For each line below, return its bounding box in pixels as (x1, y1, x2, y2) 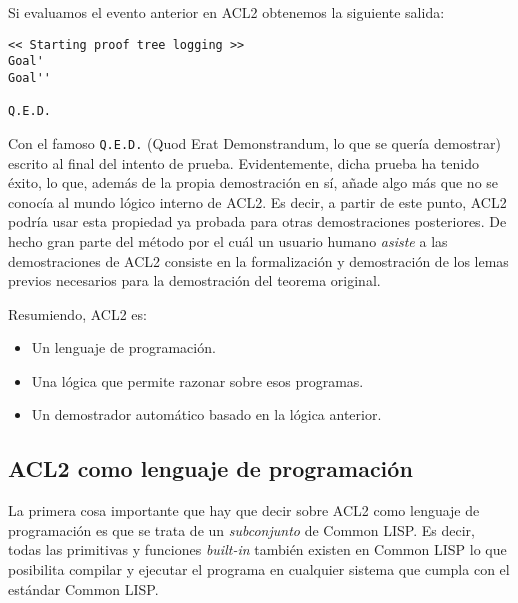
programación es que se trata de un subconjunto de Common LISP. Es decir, (8, 519, 475, 540)
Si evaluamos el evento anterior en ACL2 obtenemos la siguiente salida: (8, 2, 445, 22)
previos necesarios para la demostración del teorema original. (8, 270, 381, 291)
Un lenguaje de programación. (31, 337, 216, 358)
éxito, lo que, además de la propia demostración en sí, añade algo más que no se (8, 172, 499, 193)
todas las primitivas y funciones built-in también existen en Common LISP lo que (8, 539, 507, 560)
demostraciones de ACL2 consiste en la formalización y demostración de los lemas (8, 250, 509, 271)
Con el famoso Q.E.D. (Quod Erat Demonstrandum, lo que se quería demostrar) (8, 132, 502, 153)
